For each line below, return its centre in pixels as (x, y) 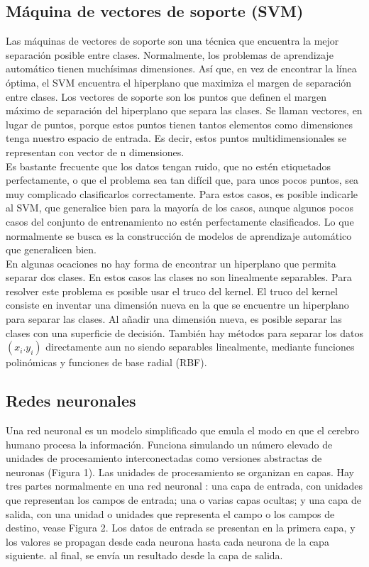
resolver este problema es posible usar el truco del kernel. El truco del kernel (172, 291)
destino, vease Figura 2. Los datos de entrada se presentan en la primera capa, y (181, 528)
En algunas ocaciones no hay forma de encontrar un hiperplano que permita (171, 263)
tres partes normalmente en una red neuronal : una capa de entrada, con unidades (184, 486)
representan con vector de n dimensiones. (95, 152)
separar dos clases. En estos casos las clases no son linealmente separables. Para (179, 277)
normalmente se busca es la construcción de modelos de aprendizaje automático (179, 235)
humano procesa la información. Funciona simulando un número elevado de (169, 444)
